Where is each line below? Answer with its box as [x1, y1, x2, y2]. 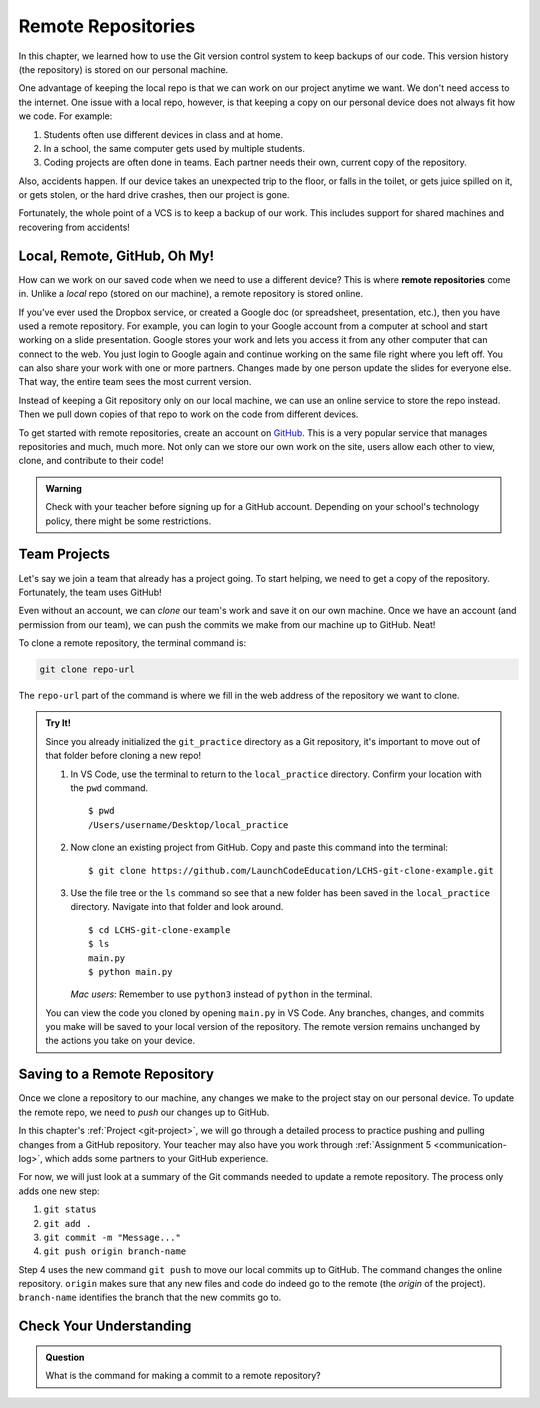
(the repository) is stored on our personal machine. [18, 63, 229, 75]
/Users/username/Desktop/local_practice [88, 819, 289, 830]
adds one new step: [18, 1185, 100, 1197]
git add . [43, 1218, 92, 1229]
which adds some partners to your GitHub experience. [45, 1152, 269, 1164]
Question [45, 1351, 85, 1363]
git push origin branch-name [43, 1246, 187, 1257]
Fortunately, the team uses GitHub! [18, 586, 162, 598]
